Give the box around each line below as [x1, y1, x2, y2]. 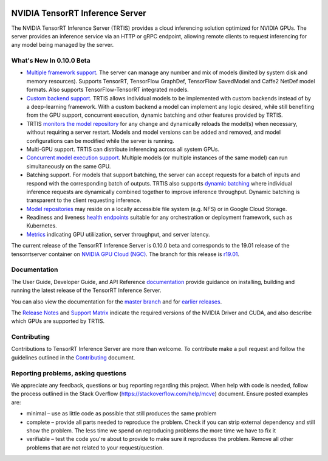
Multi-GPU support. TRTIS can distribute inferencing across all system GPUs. [26, 145, 220, 153]
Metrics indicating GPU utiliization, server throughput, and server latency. [26, 230, 210, 238]
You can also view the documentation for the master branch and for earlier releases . [11, 298, 222, 305]
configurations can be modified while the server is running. [26, 137, 174, 144]
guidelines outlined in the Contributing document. [11, 353, 135, 361]
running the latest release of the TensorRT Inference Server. [11, 286, 162, 294]
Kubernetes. [26, 222, 57, 229]
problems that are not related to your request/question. [26, 444, 164, 451]
